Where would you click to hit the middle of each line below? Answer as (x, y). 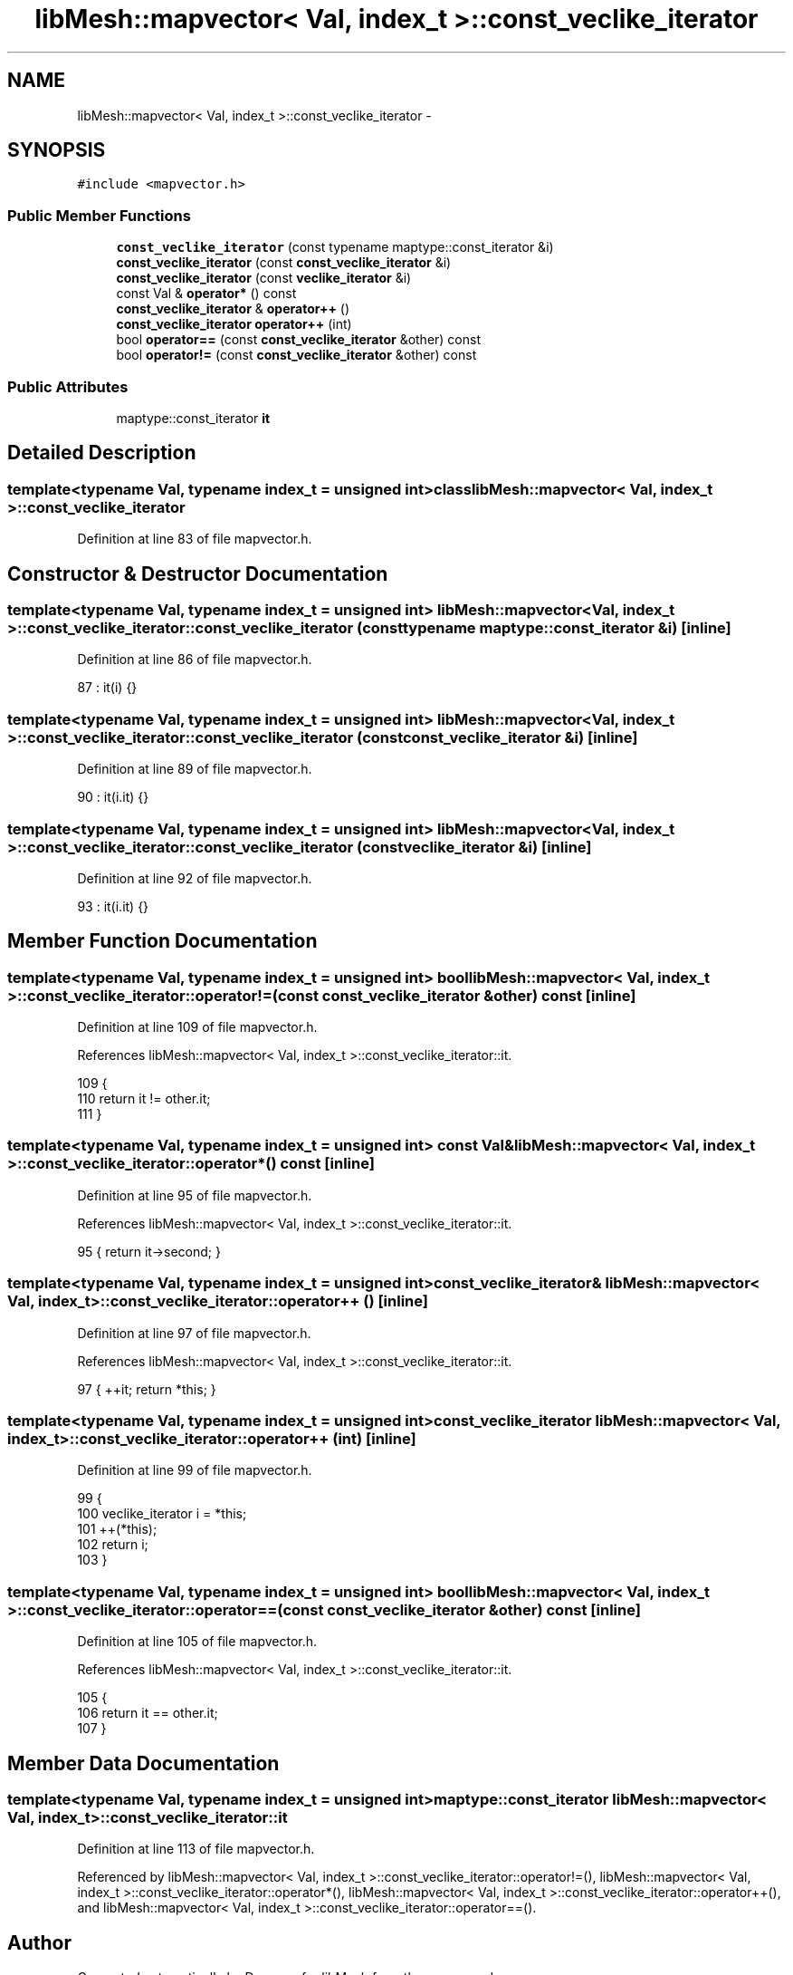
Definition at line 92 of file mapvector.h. (195, 878)
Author (39, 1942)
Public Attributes (68, 386)
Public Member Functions (99, 215)
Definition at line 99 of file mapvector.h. (195, 1470)
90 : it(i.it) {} (113, 797)
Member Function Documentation (162, 941)
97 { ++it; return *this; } (147, 1389)
